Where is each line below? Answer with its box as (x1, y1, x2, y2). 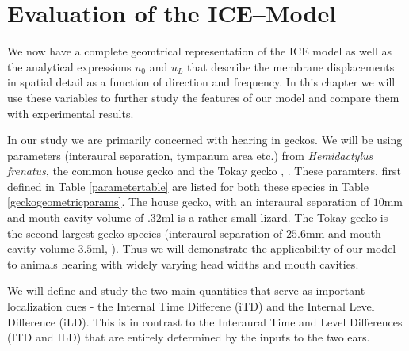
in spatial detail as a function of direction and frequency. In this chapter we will (7, 74, 396, 90)
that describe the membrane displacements (187, 58, 395, 74)
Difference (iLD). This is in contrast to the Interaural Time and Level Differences (7, 313, 403, 330)
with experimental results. (7, 105, 134, 121)
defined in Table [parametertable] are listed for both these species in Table (7, 177, 369, 194)
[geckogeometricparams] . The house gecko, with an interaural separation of (7, 193, 369, 210)
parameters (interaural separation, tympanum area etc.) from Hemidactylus (7, 147, 373, 163)
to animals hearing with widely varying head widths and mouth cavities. (7, 255, 359, 272)
